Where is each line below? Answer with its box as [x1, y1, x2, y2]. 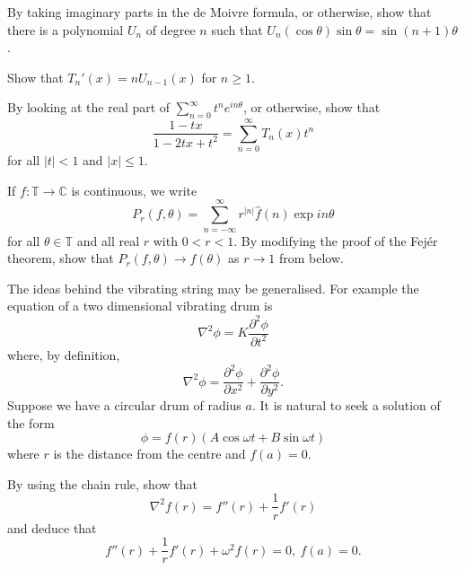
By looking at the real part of [7, 98, 171, 117]
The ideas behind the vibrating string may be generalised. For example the [7, 278, 419, 297]
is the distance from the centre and [53, 444, 246, 463]
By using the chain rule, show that [7, 474, 197, 493]
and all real [76, 231, 140, 250]
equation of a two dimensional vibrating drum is [7, 296, 273, 315]
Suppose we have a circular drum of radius [7, 396, 241, 415]
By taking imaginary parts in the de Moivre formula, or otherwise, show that [7, 3, 432, 21]
